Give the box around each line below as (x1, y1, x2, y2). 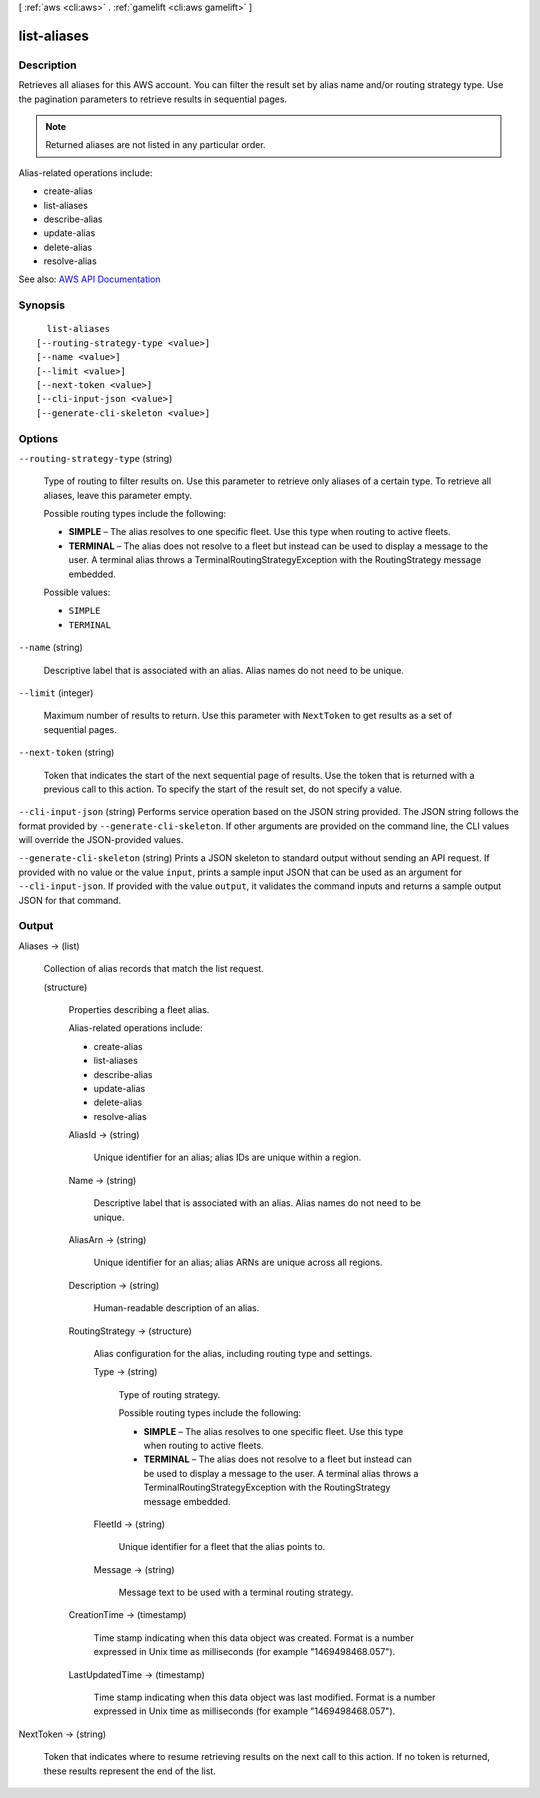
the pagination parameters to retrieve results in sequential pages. (18, 93, 288, 105)
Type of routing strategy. (118, 1388, 221, 1400)
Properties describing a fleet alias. (68, 1003, 210, 1015)
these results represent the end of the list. (43, 1765, 217, 1777)
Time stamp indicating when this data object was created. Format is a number (93, 1631, 415, 1644)
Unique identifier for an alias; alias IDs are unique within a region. (93, 1151, 362, 1164)
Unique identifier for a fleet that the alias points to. (118, 1541, 326, 1553)
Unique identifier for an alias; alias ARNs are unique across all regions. (93, 1256, 383, 1269)
